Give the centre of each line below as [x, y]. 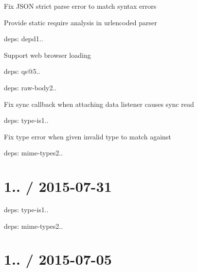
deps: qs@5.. [22, 71]
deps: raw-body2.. [30, 87]
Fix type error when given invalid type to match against [88, 136]
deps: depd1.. [24, 39]
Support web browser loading [47, 55]
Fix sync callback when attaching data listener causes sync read [99, 104]
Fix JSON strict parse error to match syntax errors [80, 6]
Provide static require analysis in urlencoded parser [81, 22]
